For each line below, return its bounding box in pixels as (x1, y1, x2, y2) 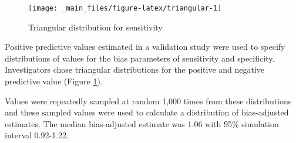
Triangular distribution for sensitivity (28, 21, 163, 33)
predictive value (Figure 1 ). (5, 75, 103, 87)
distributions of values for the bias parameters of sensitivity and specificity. (5, 52, 275, 64)
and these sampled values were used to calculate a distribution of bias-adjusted (5, 106, 289, 118)
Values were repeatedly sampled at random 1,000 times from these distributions (5, 94, 292, 107)
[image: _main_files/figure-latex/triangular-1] (28, 4, 222, 12)
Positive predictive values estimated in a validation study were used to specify (5, 40, 285, 53)
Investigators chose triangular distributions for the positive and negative (5, 63, 265, 76)
